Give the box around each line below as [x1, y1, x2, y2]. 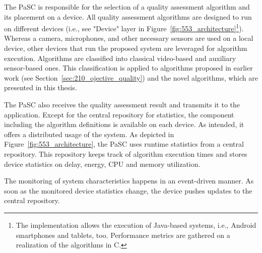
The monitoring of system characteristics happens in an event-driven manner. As [4, 175, 254, 186]
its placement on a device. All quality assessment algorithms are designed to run [4, 11, 252, 22]
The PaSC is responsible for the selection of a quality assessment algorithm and [4, 2, 250, 12]
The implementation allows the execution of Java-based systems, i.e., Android [16, 219, 256, 230]
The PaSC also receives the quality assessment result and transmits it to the [4, 99, 240, 109]
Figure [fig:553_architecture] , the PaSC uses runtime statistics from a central [4, 139, 244, 149]
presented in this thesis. [4, 82, 77, 93]
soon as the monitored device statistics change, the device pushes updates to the [4, 185, 252, 196]
